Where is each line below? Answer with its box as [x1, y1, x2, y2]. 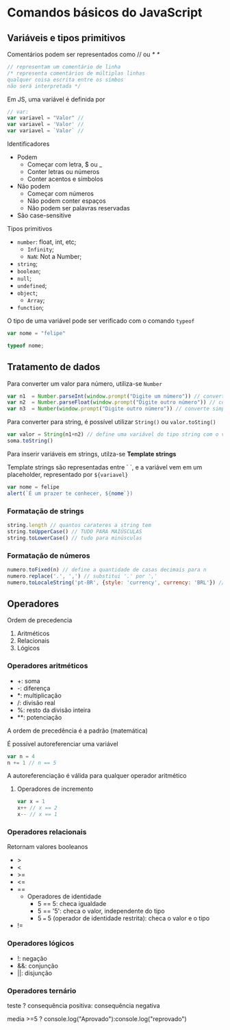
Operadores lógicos [7, 939, 75, 948]
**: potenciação [16, 713, 62, 721]
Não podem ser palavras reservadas [27, 204, 130, 212]
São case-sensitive [16, 211, 72, 219]
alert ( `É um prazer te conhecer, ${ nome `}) [7, 490, 133, 497]
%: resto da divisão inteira [16, 706, 91, 714]
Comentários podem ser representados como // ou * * [7, 50, 160, 58]
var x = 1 [16, 798, 46, 805]
